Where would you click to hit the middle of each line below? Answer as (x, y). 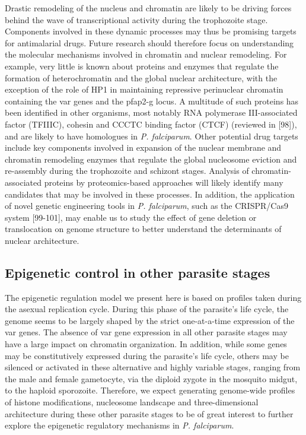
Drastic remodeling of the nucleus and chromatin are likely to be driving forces (148, 8)
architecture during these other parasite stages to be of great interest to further (149, 413)
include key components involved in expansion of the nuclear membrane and (143, 147)
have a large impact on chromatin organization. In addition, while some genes (146, 344)
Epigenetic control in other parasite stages (138, 272)
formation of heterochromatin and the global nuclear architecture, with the (141, 77)
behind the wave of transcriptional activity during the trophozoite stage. (136, 19)
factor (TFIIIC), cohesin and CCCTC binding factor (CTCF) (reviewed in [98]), (151, 124)
